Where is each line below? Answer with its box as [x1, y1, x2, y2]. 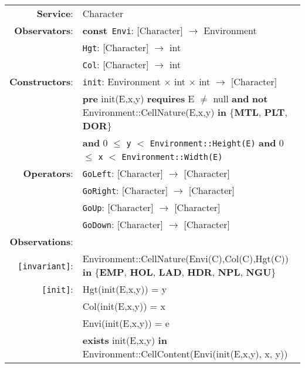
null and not [213, 92, 268, 105]
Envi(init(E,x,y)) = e [82, 316, 170, 330]
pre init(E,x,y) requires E [82, 92, 195, 105]
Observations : [9, 235, 73, 248]
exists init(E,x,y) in [82, 333, 167, 347]
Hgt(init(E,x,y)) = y [82, 282, 167, 296]
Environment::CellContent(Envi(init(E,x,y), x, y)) [82, 347, 288, 360]
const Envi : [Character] [82, 24, 183, 37]
